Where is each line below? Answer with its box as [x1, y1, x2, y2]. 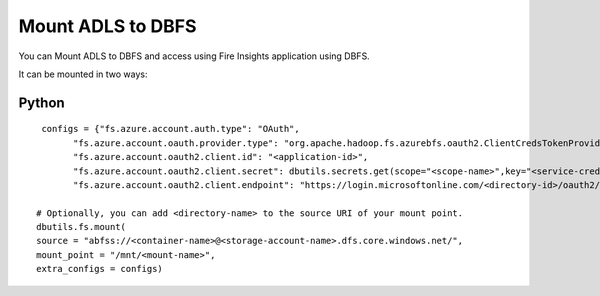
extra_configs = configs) [36, 263, 164, 275]
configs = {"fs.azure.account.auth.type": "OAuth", [41, 123, 300, 135]
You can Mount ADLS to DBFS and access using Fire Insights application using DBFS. [18, 50, 370, 62]
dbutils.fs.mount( [36, 221, 127, 233]
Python [18, 94, 65, 111]
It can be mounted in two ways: [18, 68, 149, 80]
